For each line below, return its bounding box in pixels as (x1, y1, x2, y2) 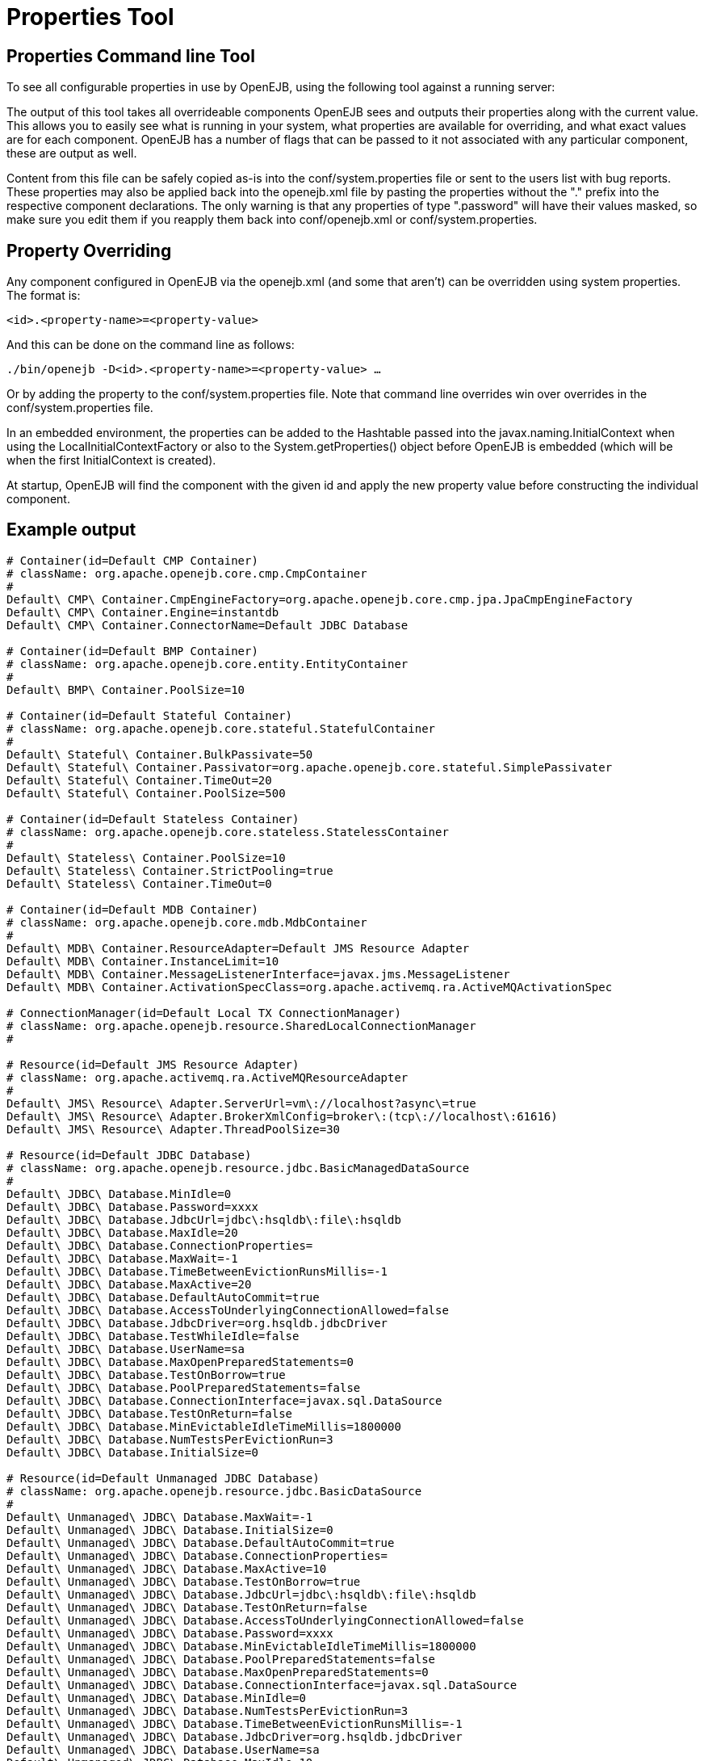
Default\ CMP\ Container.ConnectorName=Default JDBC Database (6, 618, 409, 632)
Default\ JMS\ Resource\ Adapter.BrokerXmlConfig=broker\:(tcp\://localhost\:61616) (6, 1109, 558, 1123)
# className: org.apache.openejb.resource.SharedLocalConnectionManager (6, 1019, 476, 1032)
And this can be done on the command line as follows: (6, 338, 295, 352)
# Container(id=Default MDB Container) (6, 902, 258, 916)
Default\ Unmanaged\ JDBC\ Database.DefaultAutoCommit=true (6, 1536, 395, 1549)
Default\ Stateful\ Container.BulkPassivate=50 (6, 747, 313, 761)
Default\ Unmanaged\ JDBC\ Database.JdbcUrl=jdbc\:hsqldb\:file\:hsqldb (6, 1587, 476, 1601)
